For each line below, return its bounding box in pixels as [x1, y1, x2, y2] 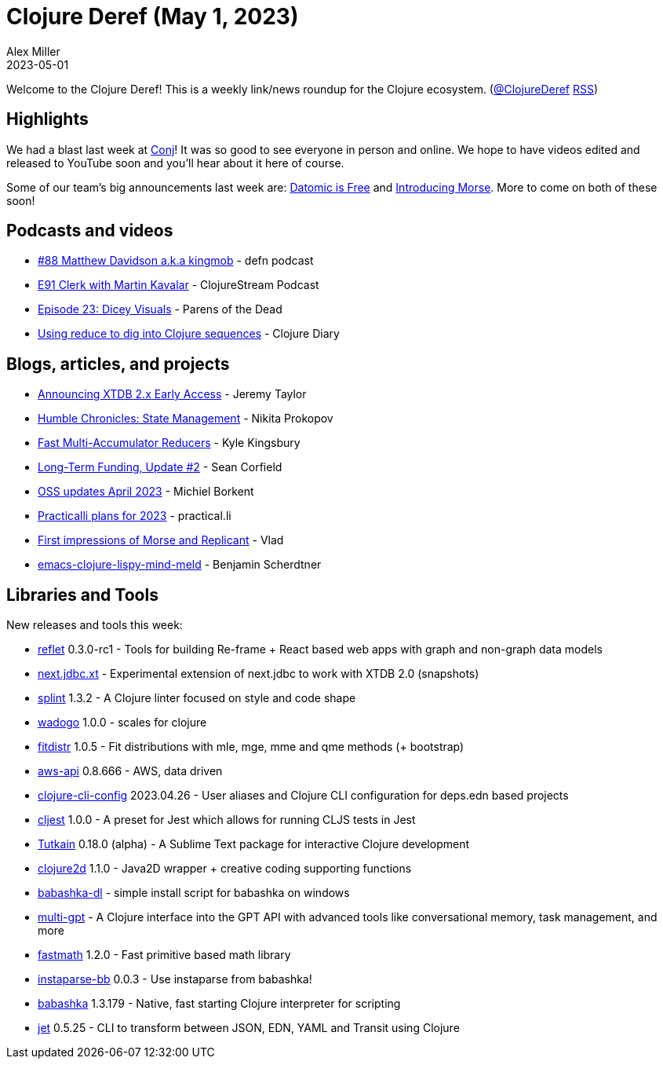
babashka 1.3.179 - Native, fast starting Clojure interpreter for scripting [38, 997, 401, 1011]
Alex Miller [6, 44, 60, 58]
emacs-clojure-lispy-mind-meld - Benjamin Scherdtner [38, 558, 322, 572]
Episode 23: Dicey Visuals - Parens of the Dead [38, 302, 282, 317]
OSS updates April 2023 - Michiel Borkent [38, 485, 254, 499]
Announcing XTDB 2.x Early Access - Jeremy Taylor [38, 387, 307, 401]
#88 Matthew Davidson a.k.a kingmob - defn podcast [38, 254, 314, 268]
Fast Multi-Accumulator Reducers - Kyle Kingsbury [38, 436, 301, 450]
